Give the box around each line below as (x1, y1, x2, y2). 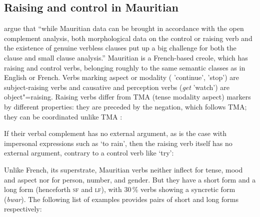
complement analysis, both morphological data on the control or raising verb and (4, 32, 252, 43)
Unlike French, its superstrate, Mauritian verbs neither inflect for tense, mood (4, 164, 243, 174)
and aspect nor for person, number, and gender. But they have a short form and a (4, 174, 256, 184)
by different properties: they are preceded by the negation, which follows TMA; (4, 101, 247, 111)
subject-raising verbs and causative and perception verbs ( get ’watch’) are (4, 81, 229, 92)
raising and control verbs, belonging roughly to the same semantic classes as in (4, 62, 245, 72)
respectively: (4, 203, 42, 214)
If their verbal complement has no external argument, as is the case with (4, 128, 226, 138)
